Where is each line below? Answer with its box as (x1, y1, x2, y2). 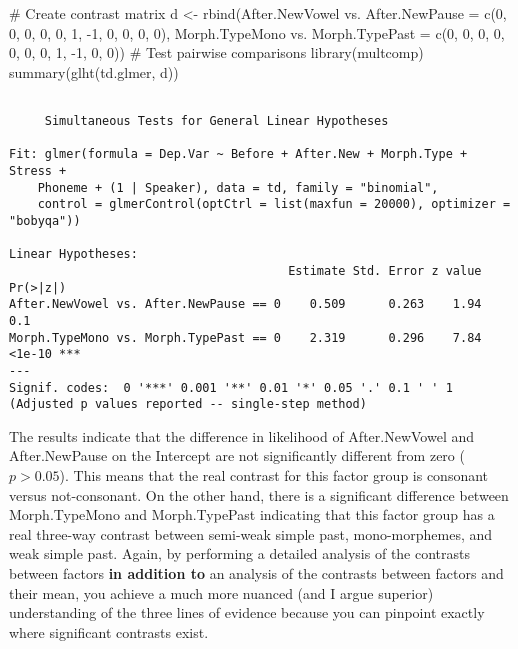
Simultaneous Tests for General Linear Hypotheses (44, 114, 389, 129)
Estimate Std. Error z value (288, 263, 482, 278)
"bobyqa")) (9, 213, 81, 228)
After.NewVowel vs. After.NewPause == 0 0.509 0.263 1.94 (9, 297, 482, 312)
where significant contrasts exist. (9, 621, 209, 642)
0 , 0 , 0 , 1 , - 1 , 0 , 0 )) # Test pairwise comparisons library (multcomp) (9, 42, 424, 63)
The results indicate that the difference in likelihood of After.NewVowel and (9, 425, 475, 446)
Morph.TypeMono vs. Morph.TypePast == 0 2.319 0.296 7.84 (9, 330, 482, 345)
